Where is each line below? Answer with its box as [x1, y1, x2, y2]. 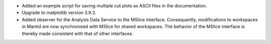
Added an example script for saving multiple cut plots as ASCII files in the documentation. [22, 3, 207, 8]
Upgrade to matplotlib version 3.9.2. [22, 10, 96, 16]
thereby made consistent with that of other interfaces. [22, 30, 133, 37]
